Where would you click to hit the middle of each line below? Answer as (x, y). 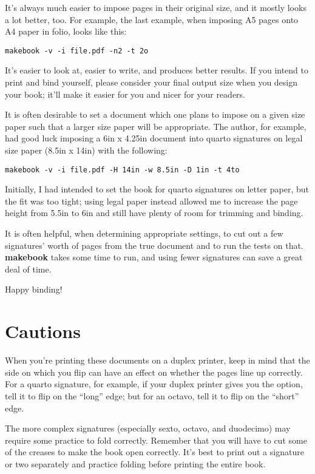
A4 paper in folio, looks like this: (66, 31)
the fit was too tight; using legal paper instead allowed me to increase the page (151, 201)
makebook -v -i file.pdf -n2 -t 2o (77, 51)
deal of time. (28, 269)
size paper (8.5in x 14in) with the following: (86, 150)
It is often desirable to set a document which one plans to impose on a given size (155, 114)
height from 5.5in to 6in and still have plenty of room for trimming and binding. (154, 213)
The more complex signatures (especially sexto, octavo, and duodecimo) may (148, 428)
